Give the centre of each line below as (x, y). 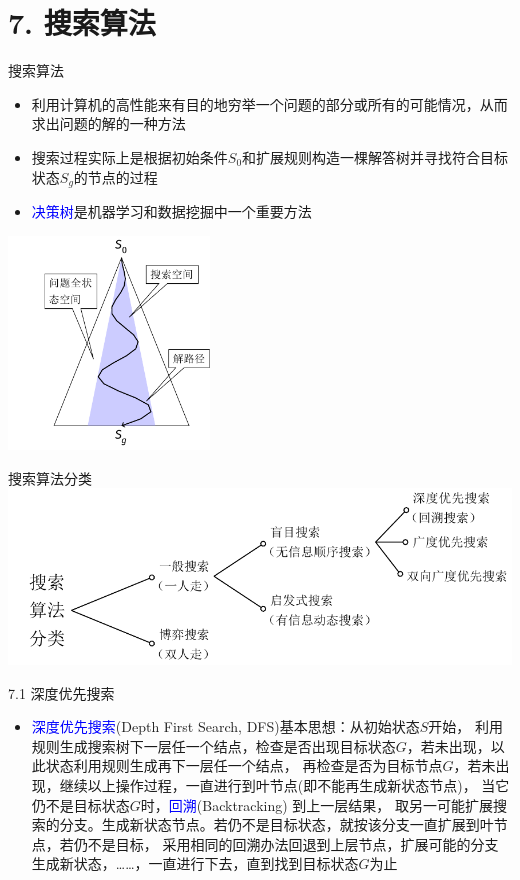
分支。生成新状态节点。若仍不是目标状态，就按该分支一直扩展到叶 (276, 824)
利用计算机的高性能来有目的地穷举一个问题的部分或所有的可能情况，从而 (269, 103)
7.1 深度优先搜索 (61, 692)
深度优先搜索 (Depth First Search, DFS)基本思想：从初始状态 (225, 726)
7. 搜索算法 (82, 22)
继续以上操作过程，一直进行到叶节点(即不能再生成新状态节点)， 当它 (284, 785)
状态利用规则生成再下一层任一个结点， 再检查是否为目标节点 (244, 765)
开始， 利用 (465, 726)
